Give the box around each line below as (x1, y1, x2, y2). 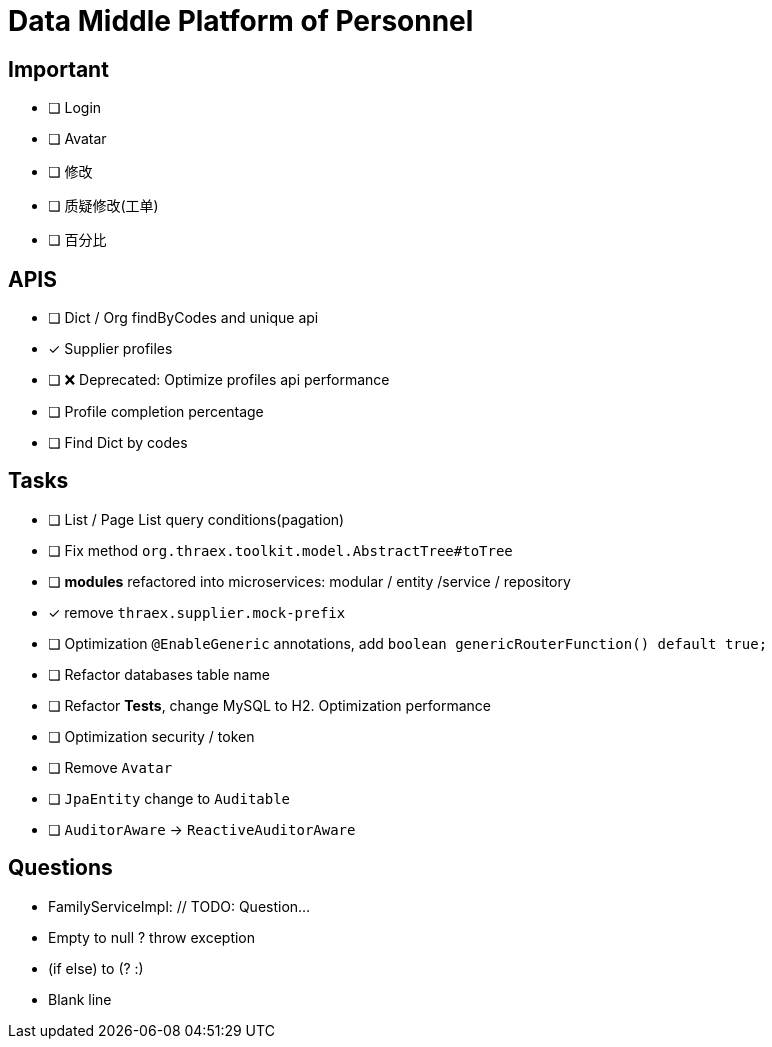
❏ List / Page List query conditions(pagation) (48, 510, 345, 528)
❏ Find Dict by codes (48, 434, 188, 452)
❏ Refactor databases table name (48, 665, 270, 683)
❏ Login (48, 99, 102, 117)
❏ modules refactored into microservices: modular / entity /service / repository (48, 572, 571, 590)
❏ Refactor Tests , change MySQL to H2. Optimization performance (48, 696, 492, 714)
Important (8, 56, 109, 82)
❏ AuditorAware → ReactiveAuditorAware (48, 820, 356, 838)
